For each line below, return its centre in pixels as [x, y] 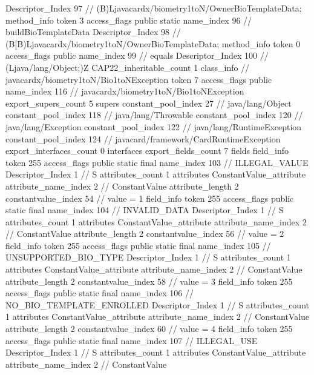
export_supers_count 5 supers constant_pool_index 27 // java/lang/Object [149, 103]
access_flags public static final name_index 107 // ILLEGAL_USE [132, 340]
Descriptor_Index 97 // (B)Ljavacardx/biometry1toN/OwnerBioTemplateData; [154, 8]
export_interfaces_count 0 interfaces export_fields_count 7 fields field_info [147, 151]
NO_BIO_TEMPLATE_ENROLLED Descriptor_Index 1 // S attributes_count [157, 304]
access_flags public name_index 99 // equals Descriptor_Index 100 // [137, 55]
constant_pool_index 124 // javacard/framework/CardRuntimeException [143, 138]
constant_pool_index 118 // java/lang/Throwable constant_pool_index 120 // [154, 115]
